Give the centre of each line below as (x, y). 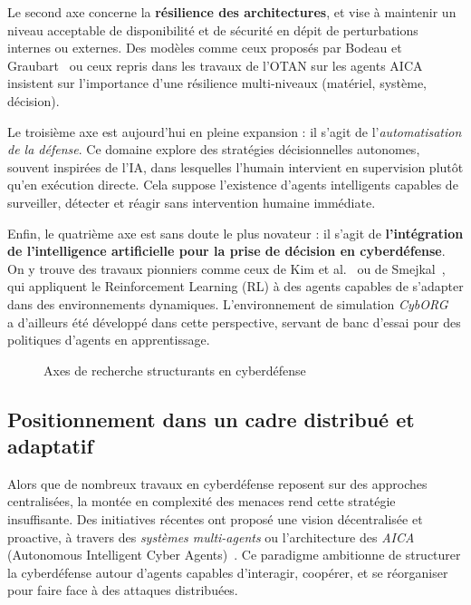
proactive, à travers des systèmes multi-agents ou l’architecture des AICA (211, 537)
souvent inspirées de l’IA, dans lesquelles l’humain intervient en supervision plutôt (235, 166)
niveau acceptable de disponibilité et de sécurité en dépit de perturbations (213, 29)
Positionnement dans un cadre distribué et (211, 419)
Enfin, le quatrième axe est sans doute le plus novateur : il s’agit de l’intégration (235, 233)
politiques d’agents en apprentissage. (109, 340)
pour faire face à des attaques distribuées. (123, 590)
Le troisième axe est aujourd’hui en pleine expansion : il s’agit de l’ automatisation (235, 131)
